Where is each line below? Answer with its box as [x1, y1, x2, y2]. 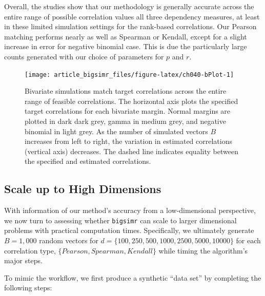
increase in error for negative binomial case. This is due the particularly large [4, 41, 247, 52]
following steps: [4, 282, 52, 293]
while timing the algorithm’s [158, 245, 248, 256]
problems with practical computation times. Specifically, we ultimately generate [4, 225, 254, 236]
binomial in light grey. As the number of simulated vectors [25, 125, 208, 136]
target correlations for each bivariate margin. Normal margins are [25, 105, 231, 116]
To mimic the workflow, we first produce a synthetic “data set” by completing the [4, 272, 261, 283]
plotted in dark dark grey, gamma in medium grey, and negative [25, 116, 226, 126]
